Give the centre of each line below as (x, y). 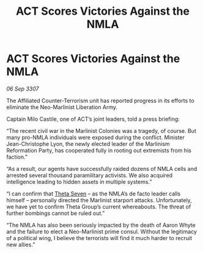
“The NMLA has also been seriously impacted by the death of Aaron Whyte (101, 225)
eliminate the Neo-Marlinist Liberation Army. (62, 107)
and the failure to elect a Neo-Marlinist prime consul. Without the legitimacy (102, 232)
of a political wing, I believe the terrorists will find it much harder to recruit (99, 238)
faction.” (17, 157)
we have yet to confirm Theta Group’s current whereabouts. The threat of (99, 206)
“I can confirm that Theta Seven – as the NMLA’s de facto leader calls (94, 194)
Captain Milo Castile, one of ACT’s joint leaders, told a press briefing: (93, 119)
